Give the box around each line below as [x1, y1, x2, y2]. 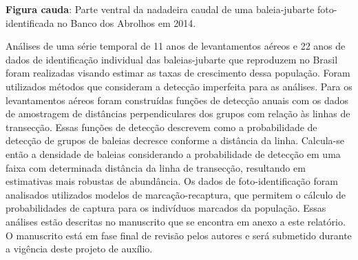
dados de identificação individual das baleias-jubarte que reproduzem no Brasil [6, 52, 338, 66]
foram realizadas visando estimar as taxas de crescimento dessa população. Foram [6, 66, 350, 80]
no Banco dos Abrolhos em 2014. [57, 15, 196, 30]
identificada [6, 15, 54, 30]
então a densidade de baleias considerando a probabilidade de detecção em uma [6, 146, 341, 161]
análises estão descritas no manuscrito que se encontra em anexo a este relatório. [6, 214, 346, 228]
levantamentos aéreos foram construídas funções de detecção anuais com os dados [6, 92, 349, 107]
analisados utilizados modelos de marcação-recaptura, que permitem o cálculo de [6, 187, 346, 201]
